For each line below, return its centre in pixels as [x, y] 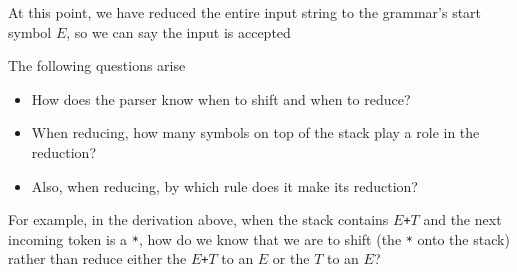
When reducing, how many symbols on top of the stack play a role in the [255, 132]
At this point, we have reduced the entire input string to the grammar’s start [245, 12]
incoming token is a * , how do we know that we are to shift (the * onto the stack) [259, 238]
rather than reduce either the [97, 258]
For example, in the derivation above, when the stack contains [198, 219]
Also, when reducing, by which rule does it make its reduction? [224, 185]
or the [291, 258]
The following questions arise [97, 65]
